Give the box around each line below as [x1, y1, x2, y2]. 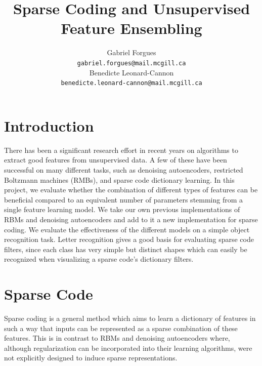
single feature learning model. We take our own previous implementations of [4, 204, 240, 215]
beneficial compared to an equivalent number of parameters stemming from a [4, 194, 243, 205]
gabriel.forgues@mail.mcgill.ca [77, 59, 186, 67]
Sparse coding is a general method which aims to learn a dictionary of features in [4, 313, 256, 323]
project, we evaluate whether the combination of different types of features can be [4, 184, 258, 195]
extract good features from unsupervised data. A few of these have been [4, 154, 227, 165]
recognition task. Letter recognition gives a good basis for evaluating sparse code [4, 234, 254, 245]
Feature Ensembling [61, 18, 202, 38]
